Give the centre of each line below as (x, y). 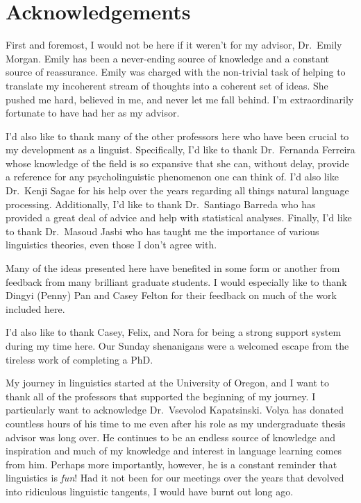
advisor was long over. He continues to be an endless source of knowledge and (170, 437)
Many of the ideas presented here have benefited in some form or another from (173, 268)
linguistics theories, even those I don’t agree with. (111, 245)
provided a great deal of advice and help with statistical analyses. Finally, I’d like (179, 218)
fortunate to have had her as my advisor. (93, 113)
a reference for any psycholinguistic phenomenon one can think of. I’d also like (172, 177)
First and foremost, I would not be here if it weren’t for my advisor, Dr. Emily (174, 45)
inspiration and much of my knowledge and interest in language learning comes (174, 451)
